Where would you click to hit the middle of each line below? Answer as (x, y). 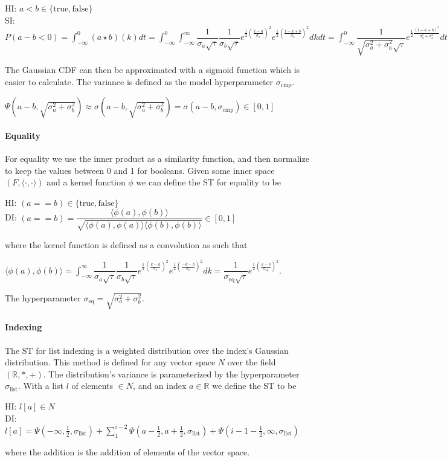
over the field (252, 362)
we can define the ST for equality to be (208, 182)
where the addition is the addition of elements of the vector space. (127, 451)
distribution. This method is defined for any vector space (110, 362)
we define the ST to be (254, 386)
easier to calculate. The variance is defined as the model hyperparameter (139, 81)
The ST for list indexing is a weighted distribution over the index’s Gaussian (147, 350)
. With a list (41, 386)
